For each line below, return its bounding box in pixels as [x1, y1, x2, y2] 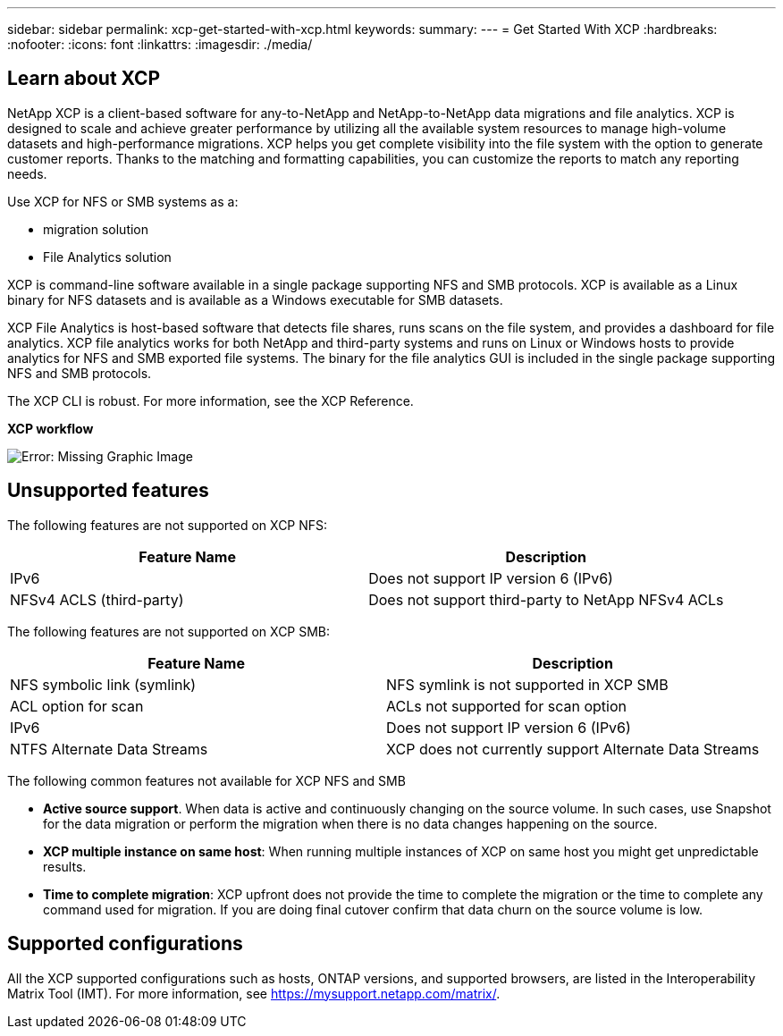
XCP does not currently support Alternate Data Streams [386, 739, 760, 758]
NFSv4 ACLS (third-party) [10, 590, 184, 609]
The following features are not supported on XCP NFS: [7, 517, 328, 533]
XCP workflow [7, 420, 94, 436]
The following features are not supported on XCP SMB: [7, 623, 331, 639]
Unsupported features [7, 479, 209, 502]
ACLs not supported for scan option [386, 696, 627, 715]
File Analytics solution [43, 248, 172, 265]
